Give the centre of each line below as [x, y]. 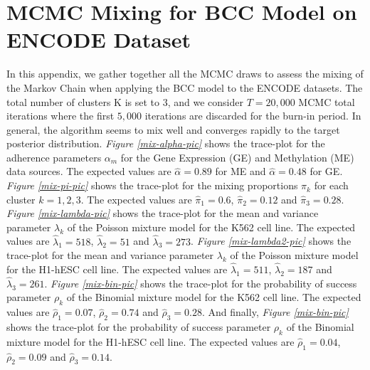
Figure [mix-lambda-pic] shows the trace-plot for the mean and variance [163, 213]
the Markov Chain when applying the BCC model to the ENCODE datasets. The [185, 87]
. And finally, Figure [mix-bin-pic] [275, 312]
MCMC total [327, 101]
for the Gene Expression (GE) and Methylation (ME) [237, 157]
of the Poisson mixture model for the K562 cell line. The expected [211, 227]
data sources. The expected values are [89, 171]
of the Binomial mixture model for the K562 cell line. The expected [214, 297]
